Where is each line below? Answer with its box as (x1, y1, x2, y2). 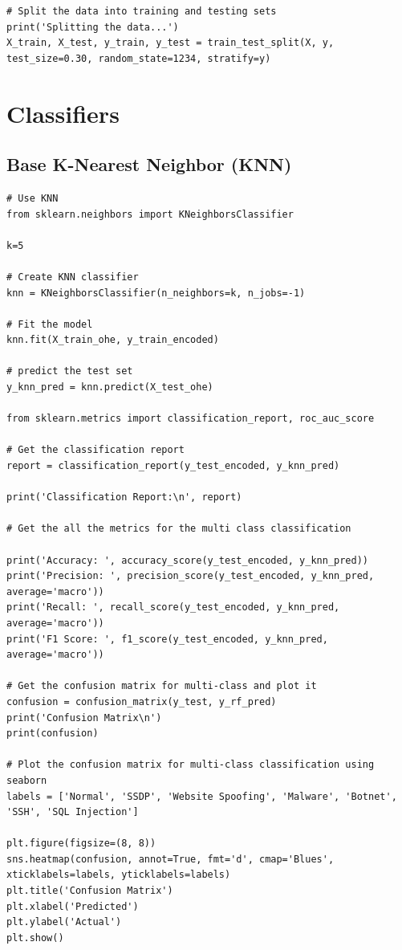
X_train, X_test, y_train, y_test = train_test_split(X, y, (6, 37, 335, 49)
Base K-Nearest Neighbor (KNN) (6, 152, 292, 177)
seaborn (6, 774, 47, 786)
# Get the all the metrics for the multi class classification (6, 523, 351, 535)
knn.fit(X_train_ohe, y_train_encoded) (6, 334, 219, 346)
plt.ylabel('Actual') (6, 916, 122, 928)
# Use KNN (6, 192, 59, 204)
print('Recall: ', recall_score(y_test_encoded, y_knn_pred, (6, 601, 340, 614)
